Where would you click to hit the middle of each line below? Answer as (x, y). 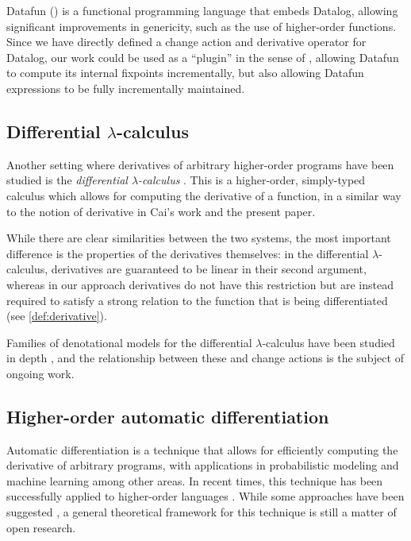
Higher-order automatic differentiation (168, 416)
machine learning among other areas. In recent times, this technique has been (195, 480)
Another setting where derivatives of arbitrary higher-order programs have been (200, 164)
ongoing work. (40, 373)
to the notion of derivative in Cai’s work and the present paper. (161, 211)
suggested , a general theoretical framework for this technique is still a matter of (202, 512)
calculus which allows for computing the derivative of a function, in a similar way (204, 195)
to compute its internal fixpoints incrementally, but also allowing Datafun (185, 73)
